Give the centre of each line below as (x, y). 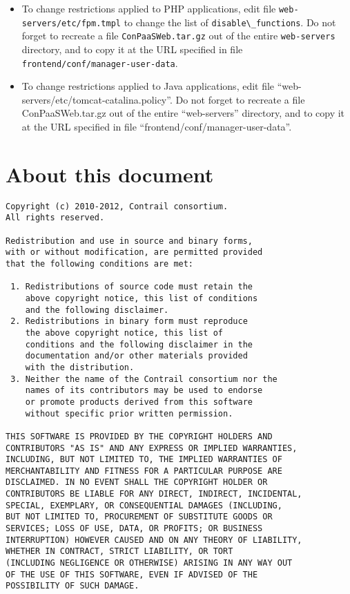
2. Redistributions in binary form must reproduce (129, 322)
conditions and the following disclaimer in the (139, 344)
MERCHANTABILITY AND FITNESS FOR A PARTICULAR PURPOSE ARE (144, 471)
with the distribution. (80, 367)
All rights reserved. (55, 218)
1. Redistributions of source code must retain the (132, 287)
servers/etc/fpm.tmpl (71, 23)
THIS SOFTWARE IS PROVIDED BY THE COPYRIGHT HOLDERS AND (139, 436)
